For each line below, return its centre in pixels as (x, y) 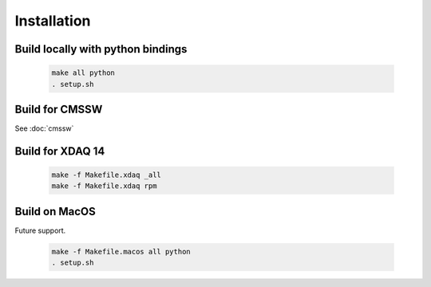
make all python (83, 73)
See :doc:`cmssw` (44, 128)
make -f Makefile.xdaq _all (106, 175)
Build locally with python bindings (101, 49)
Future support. (40, 230)
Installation (53, 21)
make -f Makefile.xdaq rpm (104, 186)
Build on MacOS (55, 211)
